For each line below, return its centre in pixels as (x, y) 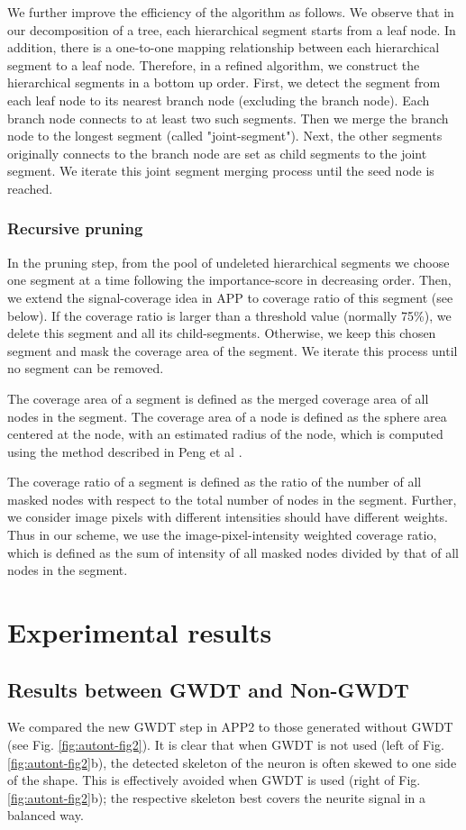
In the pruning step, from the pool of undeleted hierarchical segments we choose (228, 262)
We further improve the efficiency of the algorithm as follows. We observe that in (231, 12)
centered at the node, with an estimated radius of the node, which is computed (225, 434)
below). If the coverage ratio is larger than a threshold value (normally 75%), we (229, 315)
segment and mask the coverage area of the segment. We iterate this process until (233, 350)
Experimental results (140, 632)
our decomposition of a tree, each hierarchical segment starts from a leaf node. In (232, 29)
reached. (30, 188)
